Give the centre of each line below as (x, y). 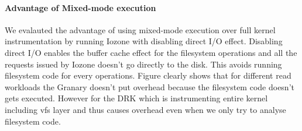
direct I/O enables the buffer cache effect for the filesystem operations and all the (151, 52)
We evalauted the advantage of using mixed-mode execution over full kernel (140, 29)
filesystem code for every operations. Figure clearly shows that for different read (148, 75)
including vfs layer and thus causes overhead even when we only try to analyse (145, 109)
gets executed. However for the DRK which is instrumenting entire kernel (136, 98)
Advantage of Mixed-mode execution (80, 7)
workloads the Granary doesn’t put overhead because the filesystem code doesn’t (150, 86)
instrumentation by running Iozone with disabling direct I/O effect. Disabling (144, 41)
